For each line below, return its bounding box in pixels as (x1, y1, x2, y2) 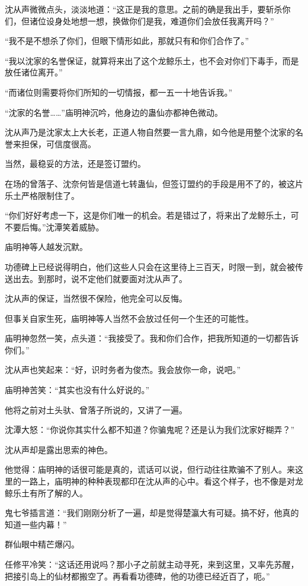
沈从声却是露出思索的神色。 (5, 443, 113, 455)
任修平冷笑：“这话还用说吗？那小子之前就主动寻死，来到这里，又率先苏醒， (5, 558, 299, 570)
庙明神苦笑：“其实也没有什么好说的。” (5, 384, 150, 396)
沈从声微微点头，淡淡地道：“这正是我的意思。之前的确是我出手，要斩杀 (5, 3, 283, 15)
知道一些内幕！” (5, 518, 67, 530)
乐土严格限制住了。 (5, 189, 79, 201)
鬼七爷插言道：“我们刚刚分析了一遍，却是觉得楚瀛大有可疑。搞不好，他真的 (5, 506, 299, 519)
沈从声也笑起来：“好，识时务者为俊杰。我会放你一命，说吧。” (5, 363, 241, 376)
